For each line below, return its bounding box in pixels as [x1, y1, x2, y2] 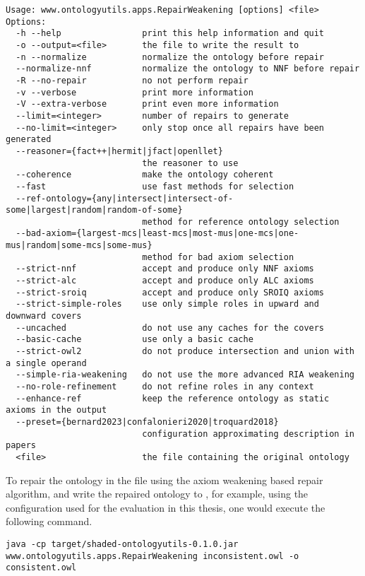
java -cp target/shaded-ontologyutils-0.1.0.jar [6, 539, 239, 549]
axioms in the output [6, 405, 107, 416]
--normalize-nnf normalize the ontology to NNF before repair [16, 64, 360, 74]
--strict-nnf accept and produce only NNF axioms [16, 264, 314, 274]
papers [6, 440, 36, 451]
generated [6, 134, 52, 145]
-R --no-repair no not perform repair [16, 75, 249, 86]
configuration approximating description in [142, 428, 354, 439]
